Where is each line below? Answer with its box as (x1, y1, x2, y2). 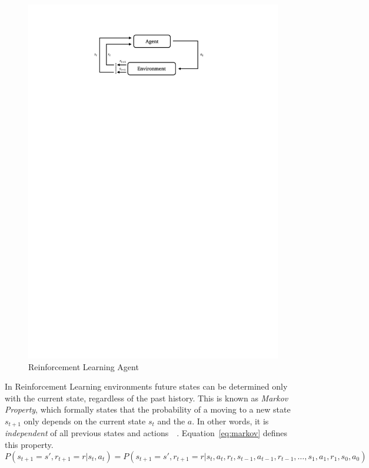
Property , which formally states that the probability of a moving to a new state (5, 403, 291, 416)
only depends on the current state (24, 414, 146, 427)
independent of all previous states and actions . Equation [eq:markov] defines (5, 427, 288, 439)
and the (157, 414, 185, 427)
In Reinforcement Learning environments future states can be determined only (5, 380, 288, 393)
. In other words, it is (192, 414, 269, 427)
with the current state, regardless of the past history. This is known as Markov (5, 391, 288, 404)
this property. (5, 438, 54, 450)
